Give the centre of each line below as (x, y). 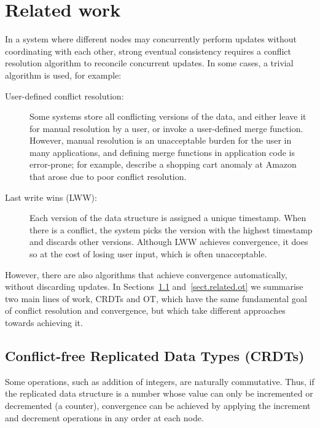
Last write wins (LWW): (51, 197)
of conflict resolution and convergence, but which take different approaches (145, 310)
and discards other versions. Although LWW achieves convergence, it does (169, 242)
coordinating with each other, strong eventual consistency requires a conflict (148, 51)
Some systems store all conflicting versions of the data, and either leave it (168, 116)
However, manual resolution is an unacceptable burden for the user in (161, 140)
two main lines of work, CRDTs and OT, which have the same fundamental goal (156, 298)
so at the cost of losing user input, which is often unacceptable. (148, 254)
